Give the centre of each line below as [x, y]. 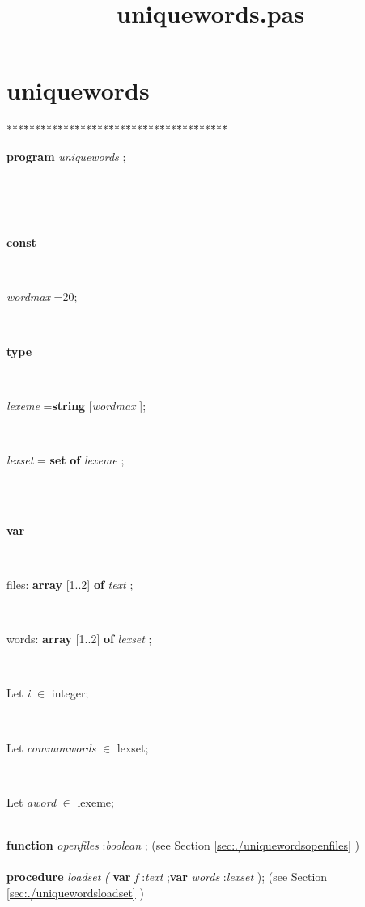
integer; [70, 693]
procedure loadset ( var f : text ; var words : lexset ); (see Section [167, 877]
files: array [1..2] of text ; [70, 584]
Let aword [32, 801]
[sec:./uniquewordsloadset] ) [75, 892]
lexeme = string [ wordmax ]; [76, 405]
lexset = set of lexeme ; [66, 460]
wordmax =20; [42, 297]
